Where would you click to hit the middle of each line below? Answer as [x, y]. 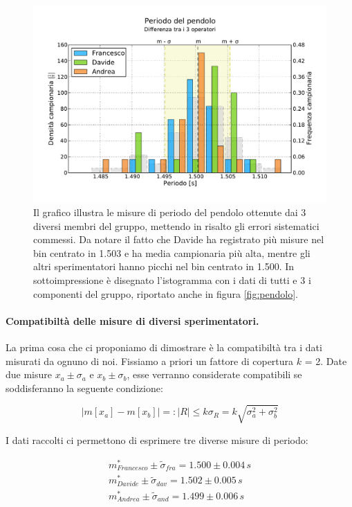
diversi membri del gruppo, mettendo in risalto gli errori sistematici [176, 225]
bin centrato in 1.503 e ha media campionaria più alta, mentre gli [172, 252]
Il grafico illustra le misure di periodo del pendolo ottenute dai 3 [170, 212]
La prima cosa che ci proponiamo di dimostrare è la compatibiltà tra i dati [164, 347]
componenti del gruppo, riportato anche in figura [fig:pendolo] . [166, 293]
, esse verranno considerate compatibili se [214, 374]
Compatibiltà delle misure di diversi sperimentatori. [132, 320]
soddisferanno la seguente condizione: [84, 388]
